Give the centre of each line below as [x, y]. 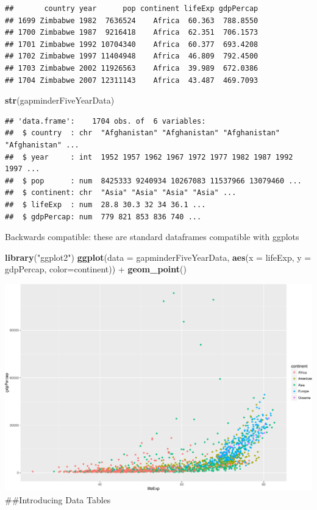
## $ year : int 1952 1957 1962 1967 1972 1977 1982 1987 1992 [149, 157]
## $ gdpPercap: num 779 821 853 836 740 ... [103, 217]
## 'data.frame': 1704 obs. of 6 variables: [105, 121]
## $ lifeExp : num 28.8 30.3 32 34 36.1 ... [105, 204]
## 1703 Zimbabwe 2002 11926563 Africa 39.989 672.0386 [132, 68]
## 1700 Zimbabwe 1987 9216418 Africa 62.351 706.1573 [132, 33]
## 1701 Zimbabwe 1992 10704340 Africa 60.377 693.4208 [132, 44]
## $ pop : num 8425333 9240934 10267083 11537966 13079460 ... [153, 181]
